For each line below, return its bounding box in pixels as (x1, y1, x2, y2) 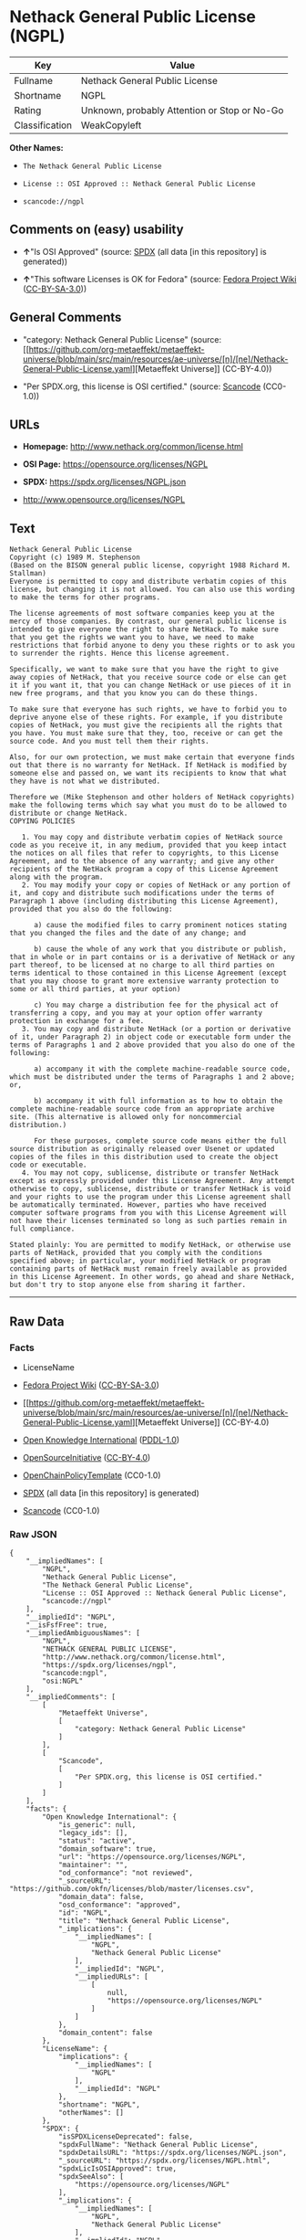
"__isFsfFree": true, (25, 1621, 107, 1630)
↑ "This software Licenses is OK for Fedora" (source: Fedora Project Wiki (22, 273, 297, 284)
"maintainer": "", (57, 1861, 128, 1870)
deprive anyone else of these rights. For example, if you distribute (9, 713, 283, 723)
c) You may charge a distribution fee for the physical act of (33, 1000, 280, 1010)
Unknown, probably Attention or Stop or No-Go (80, 103, 284, 116)
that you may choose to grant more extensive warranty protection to (9, 977, 280, 986)
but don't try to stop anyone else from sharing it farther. (9, 1281, 247, 1290)
